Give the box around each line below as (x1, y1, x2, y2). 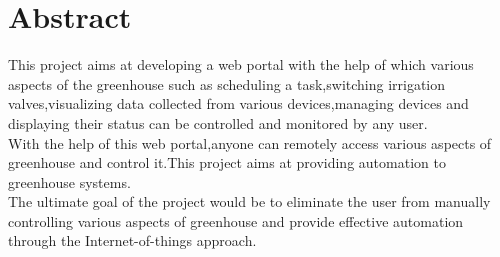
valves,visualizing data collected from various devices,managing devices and (8, 93, 469, 114)
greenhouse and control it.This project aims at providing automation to (8, 152, 446, 173)
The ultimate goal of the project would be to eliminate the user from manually (8, 191, 491, 212)
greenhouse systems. (8, 171, 131, 192)
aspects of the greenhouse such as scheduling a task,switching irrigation (8, 73, 446, 94)
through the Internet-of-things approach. (8, 230, 257, 251)
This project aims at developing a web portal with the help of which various (8, 54, 474, 75)
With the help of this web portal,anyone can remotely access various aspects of (8, 132, 492, 153)
